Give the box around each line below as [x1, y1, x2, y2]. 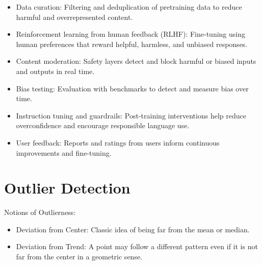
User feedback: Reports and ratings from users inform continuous [16, 137, 220, 148]
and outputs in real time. [16, 65, 95, 76]
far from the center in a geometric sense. [16, 251, 143, 262]
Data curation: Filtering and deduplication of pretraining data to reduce [16, 2, 242, 12]
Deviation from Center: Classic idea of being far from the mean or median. [16, 224, 250, 234]
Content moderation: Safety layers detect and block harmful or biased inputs [16, 56, 256, 66]
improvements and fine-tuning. [16, 147, 112, 158]
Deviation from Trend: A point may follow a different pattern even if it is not [16, 241, 258, 252]
